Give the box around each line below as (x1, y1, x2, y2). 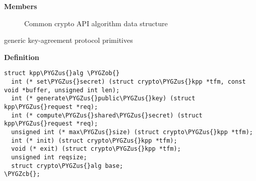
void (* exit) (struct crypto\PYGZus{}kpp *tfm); (11, 145, 181, 153)
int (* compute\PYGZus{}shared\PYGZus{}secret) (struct (11, 111, 203, 119)
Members (4, 1, 37, 11)
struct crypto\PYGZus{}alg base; (11, 162, 123, 169)
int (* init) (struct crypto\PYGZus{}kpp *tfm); (11, 137, 177, 144)
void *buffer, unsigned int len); (4, 86, 120, 94)
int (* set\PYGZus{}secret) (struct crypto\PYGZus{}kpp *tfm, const (11, 78, 246, 86)
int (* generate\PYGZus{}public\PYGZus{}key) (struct (11, 95, 196, 102)
